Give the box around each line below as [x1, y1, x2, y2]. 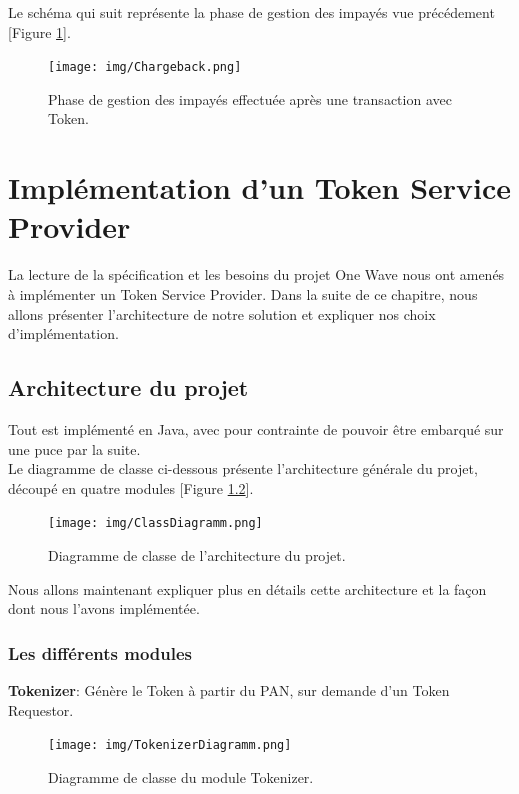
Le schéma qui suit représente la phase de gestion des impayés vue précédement [8, 2, 495, 22]
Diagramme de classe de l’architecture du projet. [48, 544, 346, 565]
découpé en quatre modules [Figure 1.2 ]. [8, 477, 254, 498]
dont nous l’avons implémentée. [8, 598, 200, 619]
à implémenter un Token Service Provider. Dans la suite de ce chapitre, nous [8, 283, 478, 304]
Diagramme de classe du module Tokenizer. [48, 766, 314, 787]
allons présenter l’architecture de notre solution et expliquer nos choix [8, 303, 436, 324]
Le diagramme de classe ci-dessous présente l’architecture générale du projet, [8, 458, 478, 479]
